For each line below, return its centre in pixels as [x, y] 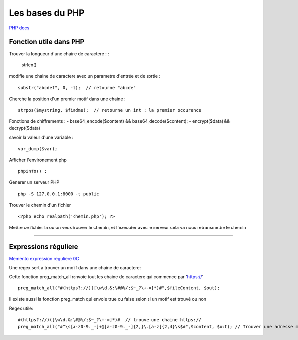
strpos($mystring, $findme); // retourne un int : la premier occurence [110, 110]
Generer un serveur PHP [34, 182]
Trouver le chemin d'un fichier [40, 205]
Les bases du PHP [47, 13]
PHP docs [19, 28]
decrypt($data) [25, 128]
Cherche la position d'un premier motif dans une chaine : [68, 99]
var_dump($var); [38, 148]
